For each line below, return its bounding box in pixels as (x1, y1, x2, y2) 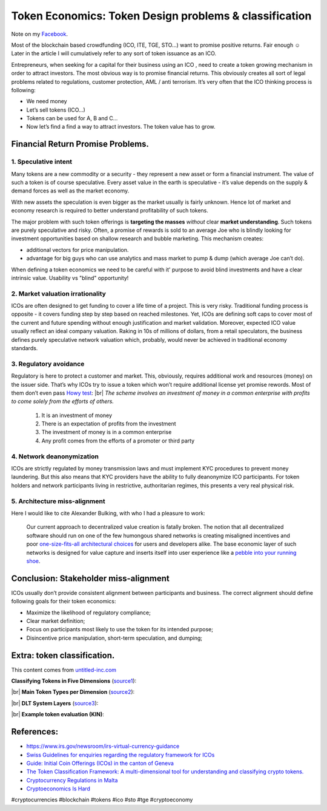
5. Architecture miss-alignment (11, 497, 105, 505)
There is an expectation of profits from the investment (41, 420, 176, 427)
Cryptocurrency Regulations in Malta (26, 776, 118, 784)
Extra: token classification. (11, 650, 115, 660)
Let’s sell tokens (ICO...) (26, 106, 86, 114)
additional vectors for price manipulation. (26, 246, 129, 253)
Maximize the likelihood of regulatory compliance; (26, 609, 151, 616)
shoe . (26, 557, 41, 565)
